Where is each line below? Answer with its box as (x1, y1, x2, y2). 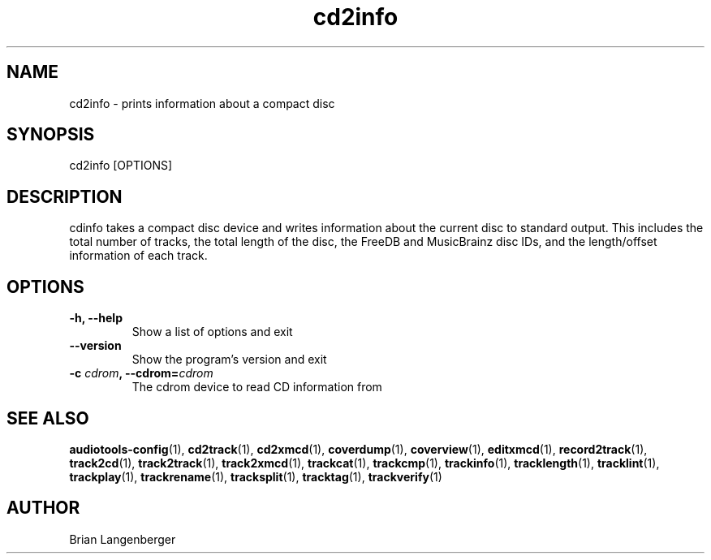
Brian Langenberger (69, 532, 176, 546)
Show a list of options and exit (131, 325, 293, 339)
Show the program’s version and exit (131, 352, 327, 367)
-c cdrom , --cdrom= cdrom (69, 366, 213, 381)
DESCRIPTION (6, 186, 123, 207)
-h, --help (69, 311, 123, 325)
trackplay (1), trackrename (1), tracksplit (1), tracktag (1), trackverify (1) (69, 469, 442, 484)
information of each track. (69, 248, 208, 263)
